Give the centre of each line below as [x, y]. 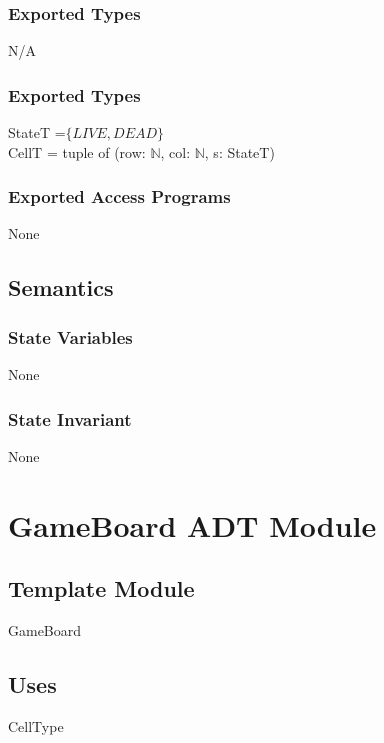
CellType [36, 725]
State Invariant [70, 418]
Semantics [61, 287]
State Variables [70, 336]
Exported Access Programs [119, 196]
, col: [175, 151]
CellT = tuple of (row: [77, 151]
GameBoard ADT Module [192, 524]
